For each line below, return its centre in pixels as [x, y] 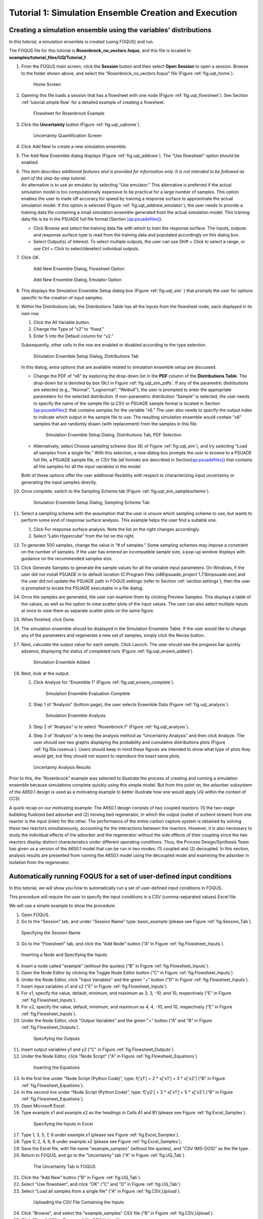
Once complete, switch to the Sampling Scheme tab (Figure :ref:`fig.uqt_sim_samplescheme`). [115, 491]
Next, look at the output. [46, 673]
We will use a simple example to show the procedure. [63, 906]
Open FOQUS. [35, 915]
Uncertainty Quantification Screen [68, 135]
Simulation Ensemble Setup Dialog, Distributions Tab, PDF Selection [113, 435]
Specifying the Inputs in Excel [63, 1123]
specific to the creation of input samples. [62, 297]
